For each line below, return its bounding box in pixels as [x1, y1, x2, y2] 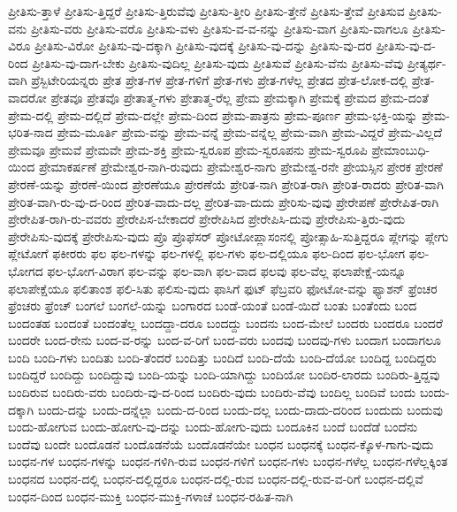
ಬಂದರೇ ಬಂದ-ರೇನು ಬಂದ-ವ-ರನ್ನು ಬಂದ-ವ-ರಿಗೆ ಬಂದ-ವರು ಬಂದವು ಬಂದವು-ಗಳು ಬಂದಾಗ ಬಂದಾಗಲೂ [8, 331, 442, 349]
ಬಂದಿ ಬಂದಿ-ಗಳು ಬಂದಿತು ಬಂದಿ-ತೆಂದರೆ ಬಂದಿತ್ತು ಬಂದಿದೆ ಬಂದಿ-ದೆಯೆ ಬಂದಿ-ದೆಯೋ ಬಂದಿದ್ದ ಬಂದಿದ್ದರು [8, 348, 437, 366]
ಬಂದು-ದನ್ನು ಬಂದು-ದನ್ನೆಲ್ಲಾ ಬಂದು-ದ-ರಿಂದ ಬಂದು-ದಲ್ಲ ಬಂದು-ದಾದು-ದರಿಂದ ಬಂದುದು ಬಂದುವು [37, 400, 443, 418]
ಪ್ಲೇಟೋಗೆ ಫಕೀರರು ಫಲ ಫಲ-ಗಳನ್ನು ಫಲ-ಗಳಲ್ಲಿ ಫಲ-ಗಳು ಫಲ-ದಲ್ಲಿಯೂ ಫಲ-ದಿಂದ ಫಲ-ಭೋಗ [8, 244, 406, 263]
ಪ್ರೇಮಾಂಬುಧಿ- [371, 140, 430, 158]
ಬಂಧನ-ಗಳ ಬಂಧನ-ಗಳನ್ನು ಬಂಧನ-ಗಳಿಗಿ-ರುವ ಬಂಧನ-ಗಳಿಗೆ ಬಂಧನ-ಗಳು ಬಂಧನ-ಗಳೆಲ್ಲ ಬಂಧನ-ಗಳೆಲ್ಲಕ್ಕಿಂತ [8, 452, 448, 470]
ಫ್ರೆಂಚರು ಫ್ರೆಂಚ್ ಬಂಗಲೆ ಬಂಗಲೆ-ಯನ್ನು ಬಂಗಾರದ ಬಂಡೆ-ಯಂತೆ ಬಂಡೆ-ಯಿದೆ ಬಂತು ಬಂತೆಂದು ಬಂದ [8, 296, 417, 315]
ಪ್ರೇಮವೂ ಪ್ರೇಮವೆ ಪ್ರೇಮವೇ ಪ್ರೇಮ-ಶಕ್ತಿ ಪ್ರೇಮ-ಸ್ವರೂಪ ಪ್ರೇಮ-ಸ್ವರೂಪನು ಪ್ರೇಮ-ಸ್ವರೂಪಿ [8, 140, 368, 158]
